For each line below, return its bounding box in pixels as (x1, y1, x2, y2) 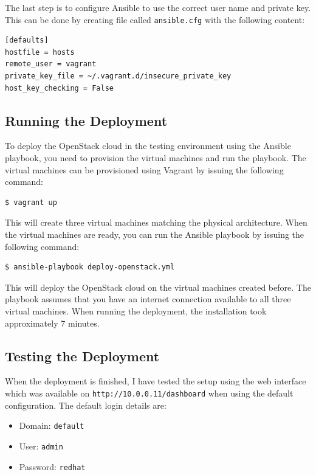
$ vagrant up (5, 198, 57, 207)
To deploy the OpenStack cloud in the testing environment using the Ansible (5, 139, 291, 152)
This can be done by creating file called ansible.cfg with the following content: (5, 13, 305, 26)
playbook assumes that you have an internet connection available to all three (5, 293, 291, 305)
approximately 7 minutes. (5, 316, 100, 329)
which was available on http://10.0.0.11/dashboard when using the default (5, 386, 294, 399)
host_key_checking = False (5, 83, 114, 92)
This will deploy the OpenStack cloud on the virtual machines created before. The (5, 280, 311, 293)
